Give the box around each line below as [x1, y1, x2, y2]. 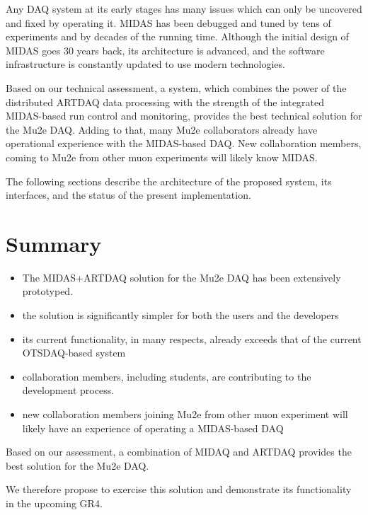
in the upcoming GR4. [6, 495, 103, 510]
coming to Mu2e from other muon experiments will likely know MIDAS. [6, 149, 318, 164]
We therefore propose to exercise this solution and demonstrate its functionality [6, 482, 352, 497]
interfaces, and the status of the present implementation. [6, 187, 251, 202]
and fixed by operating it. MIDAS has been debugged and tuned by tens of [6, 15, 331, 30]
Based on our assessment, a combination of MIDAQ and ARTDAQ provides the [6, 444, 352, 459]
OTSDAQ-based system [22, 345, 126, 360]
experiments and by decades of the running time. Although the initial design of [6, 29, 349, 44]
